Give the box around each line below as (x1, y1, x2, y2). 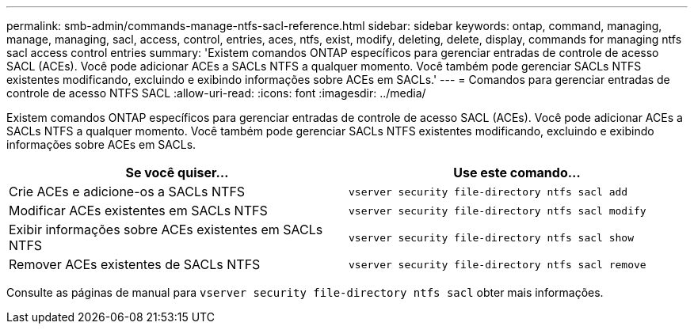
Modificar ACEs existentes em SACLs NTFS (9, 203, 268, 218)
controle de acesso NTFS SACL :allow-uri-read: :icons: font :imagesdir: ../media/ (6, 86, 426, 100)
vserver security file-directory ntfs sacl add (349, 185, 628, 198)
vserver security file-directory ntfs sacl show (349, 231, 635, 244)
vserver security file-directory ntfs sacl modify (349, 204, 646, 217)
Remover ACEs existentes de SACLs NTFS (9, 256, 261, 272)
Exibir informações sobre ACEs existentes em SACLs (9, 222, 323, 237)
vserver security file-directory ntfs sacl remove (349, 258, 646, 271)
